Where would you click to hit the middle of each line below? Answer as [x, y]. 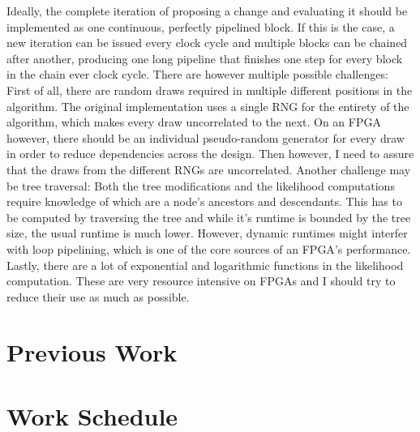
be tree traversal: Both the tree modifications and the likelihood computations [201, 185]
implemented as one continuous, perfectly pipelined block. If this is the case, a [201, 26]
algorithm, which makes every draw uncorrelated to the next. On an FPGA [194, 122]
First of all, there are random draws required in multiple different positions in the [210, 90]
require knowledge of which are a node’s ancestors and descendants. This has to [204, 201]
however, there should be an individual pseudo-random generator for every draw [206, 137]
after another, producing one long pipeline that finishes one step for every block [205, 58]
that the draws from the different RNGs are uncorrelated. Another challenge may [209, 169]
